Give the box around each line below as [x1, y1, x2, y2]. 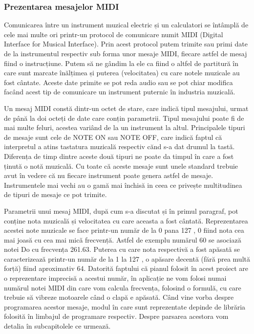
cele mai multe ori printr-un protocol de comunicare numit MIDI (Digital [4, 29, 223, 39]
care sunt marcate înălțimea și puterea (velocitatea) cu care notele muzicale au [4, 67, 240, 78]
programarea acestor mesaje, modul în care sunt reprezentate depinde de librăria [4, 301, 246, 312]
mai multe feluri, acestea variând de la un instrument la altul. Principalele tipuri [4, 122, 245, 133]
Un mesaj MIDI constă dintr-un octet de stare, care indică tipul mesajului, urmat [4, 103, 249, 113]
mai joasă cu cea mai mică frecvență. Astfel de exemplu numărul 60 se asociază [4, 234, 241, 245]
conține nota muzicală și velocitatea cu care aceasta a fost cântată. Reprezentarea [4, 215, 248, 225]
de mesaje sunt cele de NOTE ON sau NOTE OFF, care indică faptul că [4, 132, 222, 142]
